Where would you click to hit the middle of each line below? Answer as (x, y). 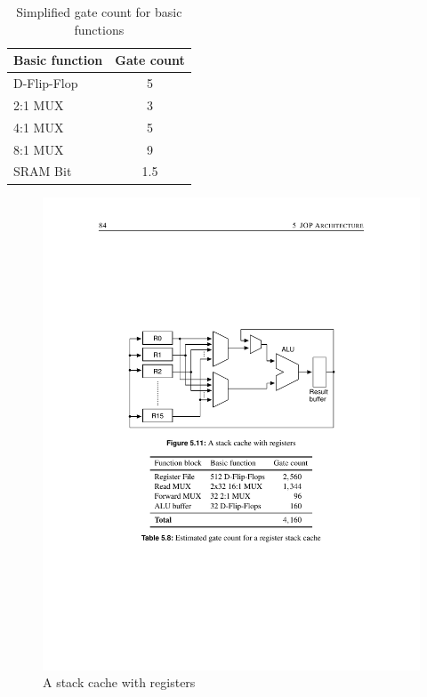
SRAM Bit (43, 171)
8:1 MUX (39, 149)
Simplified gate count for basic (99, 12)
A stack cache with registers (119, 682)
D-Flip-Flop (46, 83)
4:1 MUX (39, 127)
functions (99, 29)
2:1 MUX (39, 104)
